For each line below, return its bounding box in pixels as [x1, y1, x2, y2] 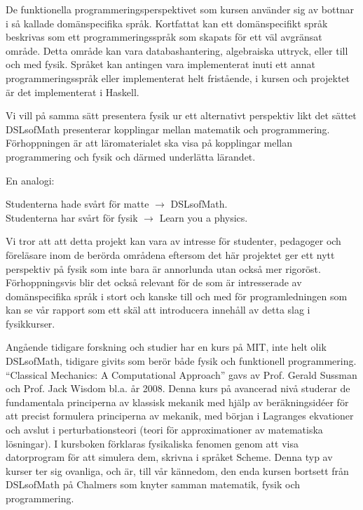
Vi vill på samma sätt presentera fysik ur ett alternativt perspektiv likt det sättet [6, 108, 357, 123]
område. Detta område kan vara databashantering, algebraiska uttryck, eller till [6, 43, 348, 58]
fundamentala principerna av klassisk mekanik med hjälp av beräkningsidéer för [6, 394, 349, 409]
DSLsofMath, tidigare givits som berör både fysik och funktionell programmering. [6, 354, 357, 368]
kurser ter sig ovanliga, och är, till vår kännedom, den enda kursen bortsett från [6, 463, 349, 478]
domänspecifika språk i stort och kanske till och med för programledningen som [6, 288, 348, 303]
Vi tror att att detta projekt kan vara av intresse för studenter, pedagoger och [6, 234, 341, 248]
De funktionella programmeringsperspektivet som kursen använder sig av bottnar [6, 2, 355, 16]
